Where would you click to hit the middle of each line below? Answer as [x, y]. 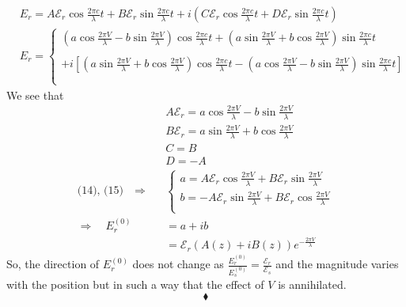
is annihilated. [312, 284]
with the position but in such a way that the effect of [135, 284]
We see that [35, 95]
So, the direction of [53, 264]
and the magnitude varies [337, 264]
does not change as [178, 264]
